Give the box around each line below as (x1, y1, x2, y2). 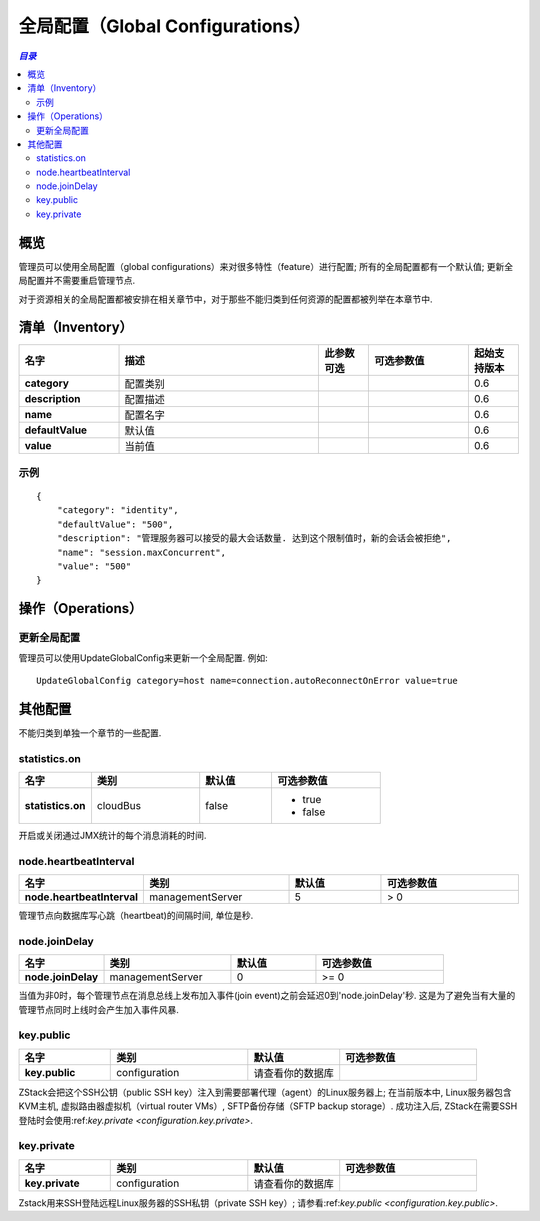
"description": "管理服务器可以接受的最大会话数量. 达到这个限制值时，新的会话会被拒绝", (56, 533, 452, 544)
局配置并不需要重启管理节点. (18, 275, 136, 287)
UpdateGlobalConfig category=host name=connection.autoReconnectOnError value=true (36, 675, 459, 686)
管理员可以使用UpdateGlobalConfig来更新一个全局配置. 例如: (18, 651, 269, 664)
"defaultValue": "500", (56, 518, 174, 530)
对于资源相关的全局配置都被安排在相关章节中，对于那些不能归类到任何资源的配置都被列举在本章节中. (18, 293, 434, 305)
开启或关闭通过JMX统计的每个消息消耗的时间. (18, 829, 207, 841)
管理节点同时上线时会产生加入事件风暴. (18, 1003, 180, 1015)
